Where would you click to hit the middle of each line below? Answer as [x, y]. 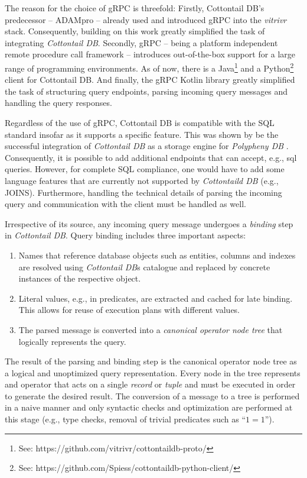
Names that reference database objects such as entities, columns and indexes [157, 255]
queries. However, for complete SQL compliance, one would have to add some [145, 169]
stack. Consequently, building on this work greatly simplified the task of [135, 31]
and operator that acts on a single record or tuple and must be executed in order [150, 384]
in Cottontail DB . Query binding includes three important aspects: [125, 235]
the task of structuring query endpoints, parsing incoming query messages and [146, 91]
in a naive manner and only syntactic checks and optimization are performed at [149, 407]
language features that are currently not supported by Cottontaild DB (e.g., [142, 180]
